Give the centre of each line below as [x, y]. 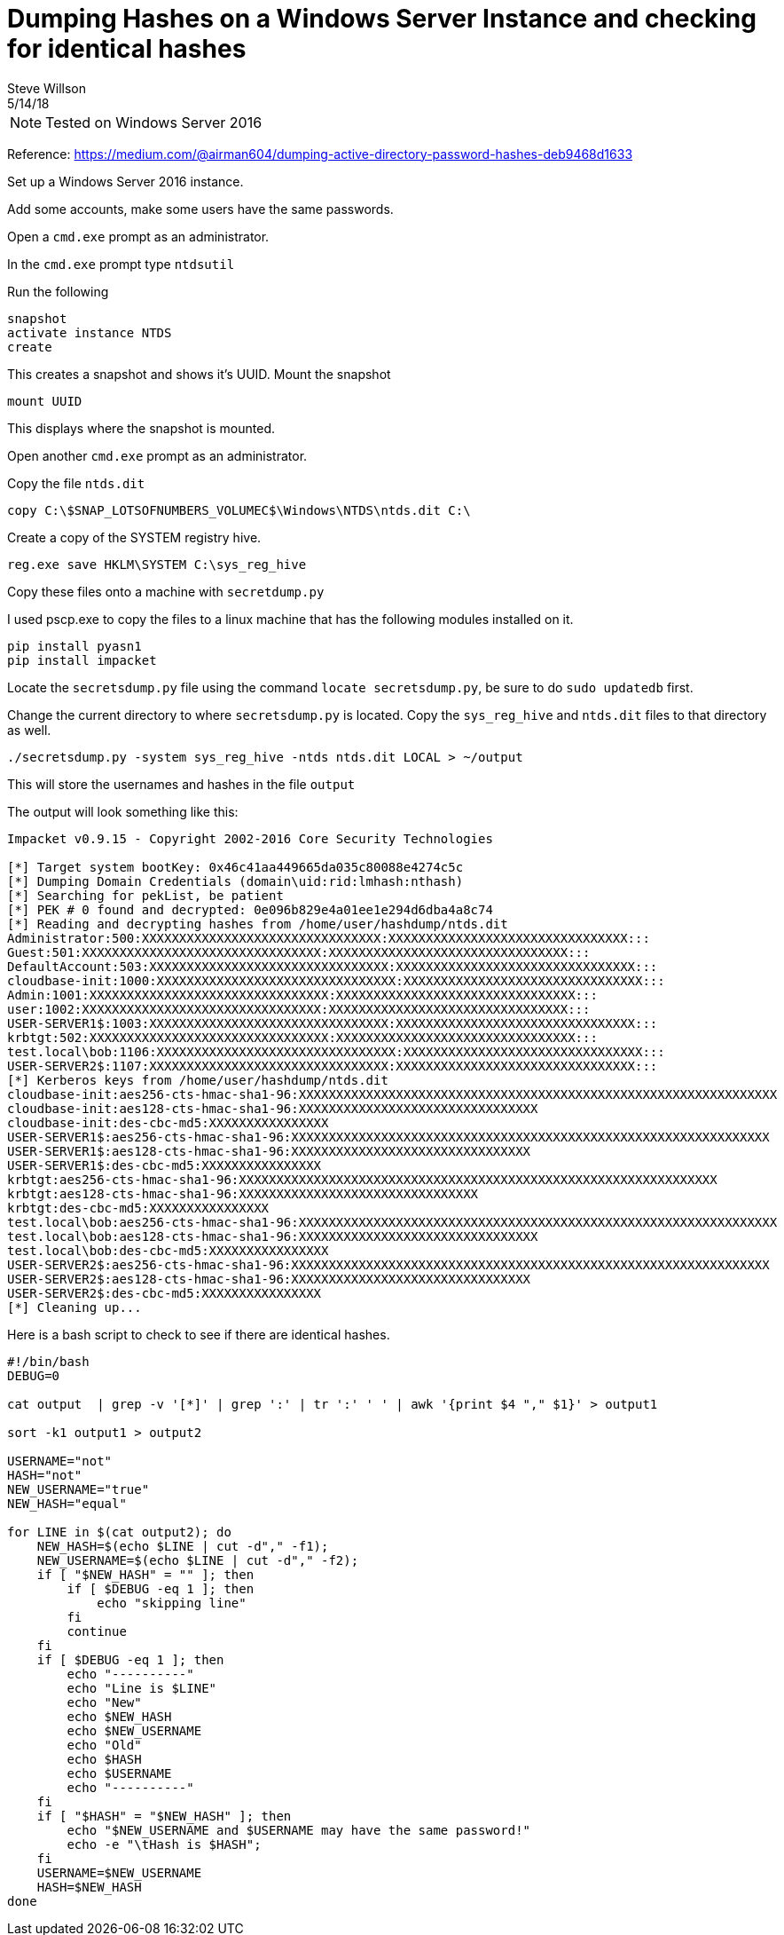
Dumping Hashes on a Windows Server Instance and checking [382, 19]
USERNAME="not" [60, 1461]
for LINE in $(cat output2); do [119, 1532]
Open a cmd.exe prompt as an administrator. [138, 236]
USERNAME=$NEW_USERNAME [119, 1872]
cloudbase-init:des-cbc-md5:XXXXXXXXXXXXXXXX [168, 1122]
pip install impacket [82, 660]
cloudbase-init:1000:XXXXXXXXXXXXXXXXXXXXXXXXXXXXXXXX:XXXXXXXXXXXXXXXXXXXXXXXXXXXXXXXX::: [336, 980]
